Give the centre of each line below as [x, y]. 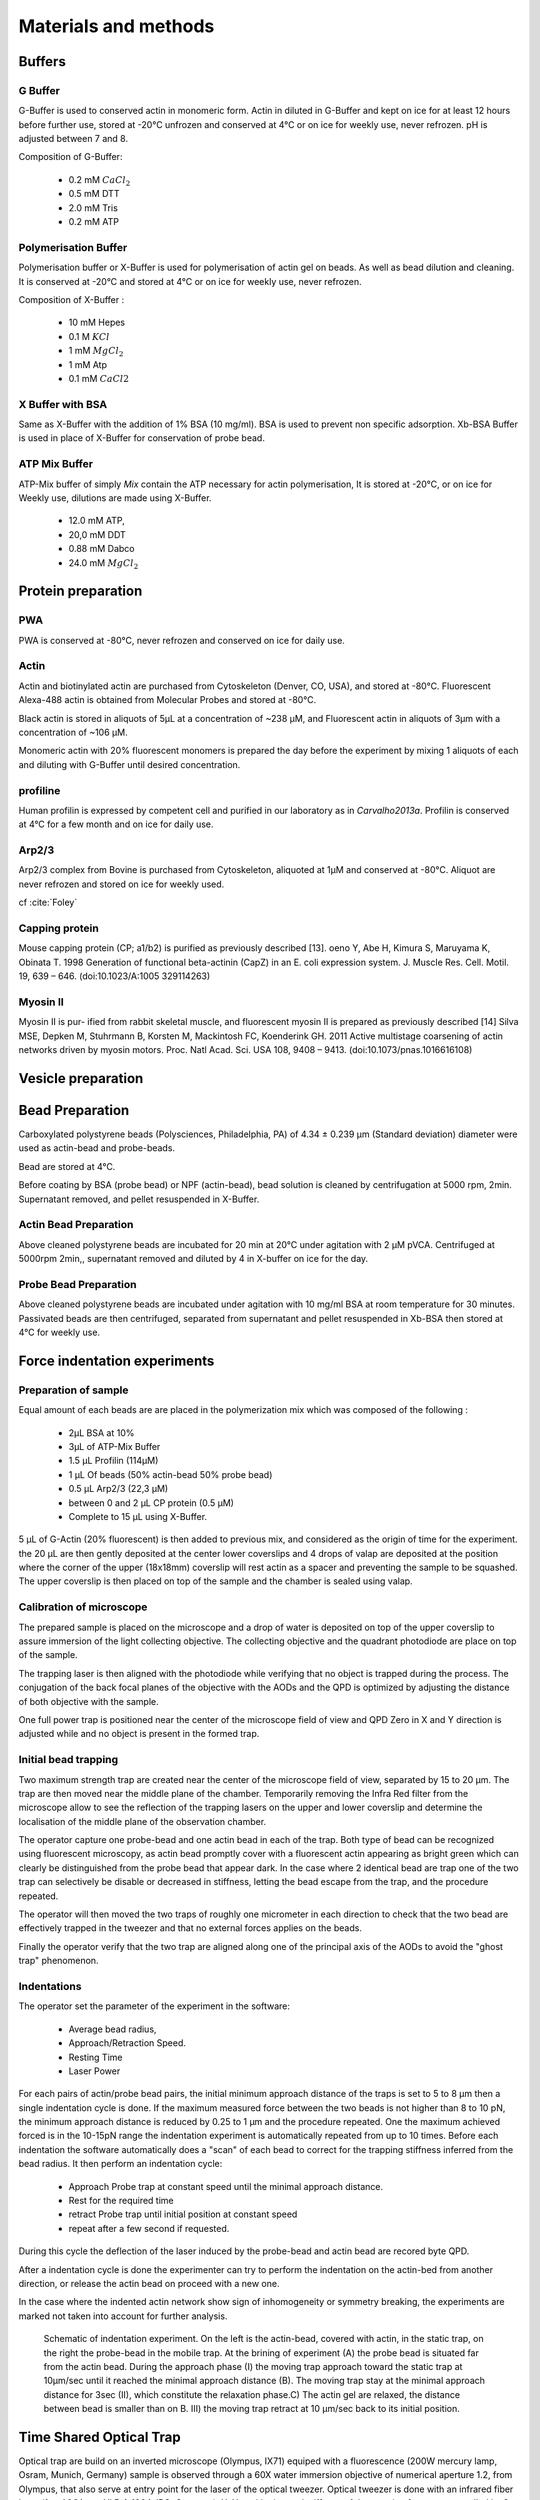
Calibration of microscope [83, 1607]
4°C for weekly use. [59, 1332]
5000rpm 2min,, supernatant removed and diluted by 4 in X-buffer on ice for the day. [193, 1259]
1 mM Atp [88, 364]
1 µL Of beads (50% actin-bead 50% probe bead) [170, 1474]
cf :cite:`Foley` [48, 902]
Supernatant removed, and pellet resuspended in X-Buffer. [139, 1199]
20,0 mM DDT [97, 534]
